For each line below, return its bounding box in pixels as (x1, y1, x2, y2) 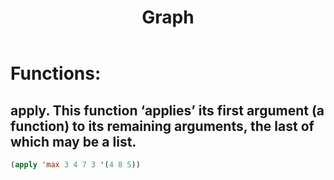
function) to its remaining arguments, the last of (10, 117, 315, 135)
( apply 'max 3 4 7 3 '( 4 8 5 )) (10, 160, 141, 170)
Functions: (10, 62, 102, 85)
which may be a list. (10, 133, 137, 150)
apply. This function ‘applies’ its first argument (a (10, 102, 325, 119)
